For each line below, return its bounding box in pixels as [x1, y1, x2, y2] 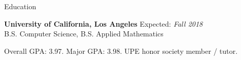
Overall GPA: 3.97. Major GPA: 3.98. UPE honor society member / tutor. [4, 45, 238, 56]
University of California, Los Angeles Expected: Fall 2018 [4, 18, 203, 29]
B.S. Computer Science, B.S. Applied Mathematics [4, 28, 164, 39]
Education [4, 1, 36, 11]
